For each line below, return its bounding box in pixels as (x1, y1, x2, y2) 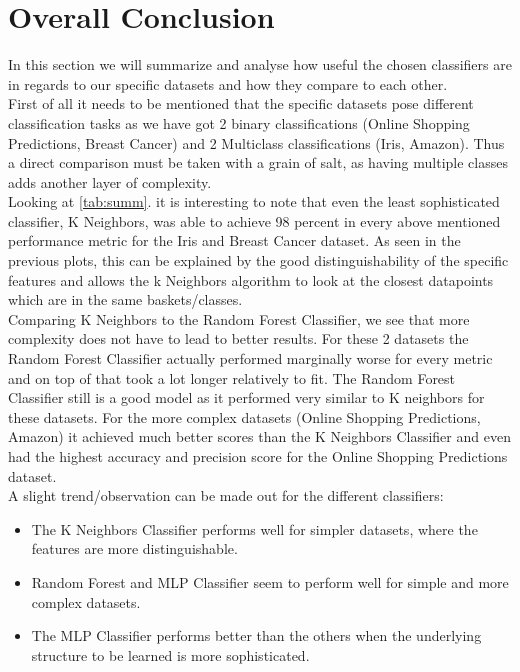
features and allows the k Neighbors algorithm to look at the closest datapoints (8, 269, 494, 290)
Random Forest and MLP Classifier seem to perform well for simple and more (31, 571, 509, 592)
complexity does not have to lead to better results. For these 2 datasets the (8, 328, 469, 349)
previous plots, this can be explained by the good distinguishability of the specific (8, 250, 509, 271)
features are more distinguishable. (31, 538, 238, 559)
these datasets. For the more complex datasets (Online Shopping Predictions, (8, 406, 481, 427)
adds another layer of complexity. (8, 171, 212, 192)
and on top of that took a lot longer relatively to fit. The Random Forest (8, 367, 456, 388)
